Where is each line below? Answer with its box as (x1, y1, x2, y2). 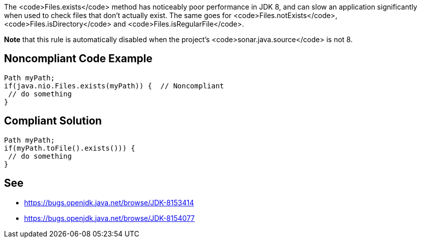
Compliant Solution (4, 114, 102, 128)
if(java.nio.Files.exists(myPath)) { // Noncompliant (4, 81, 224, 90)
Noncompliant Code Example (4, 52, 153, 65)
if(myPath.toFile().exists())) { (4, 144, 135, 152)
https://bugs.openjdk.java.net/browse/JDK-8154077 (24, 213, 195, 222)
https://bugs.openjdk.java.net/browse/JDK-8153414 (24, 198, 194, 207)
